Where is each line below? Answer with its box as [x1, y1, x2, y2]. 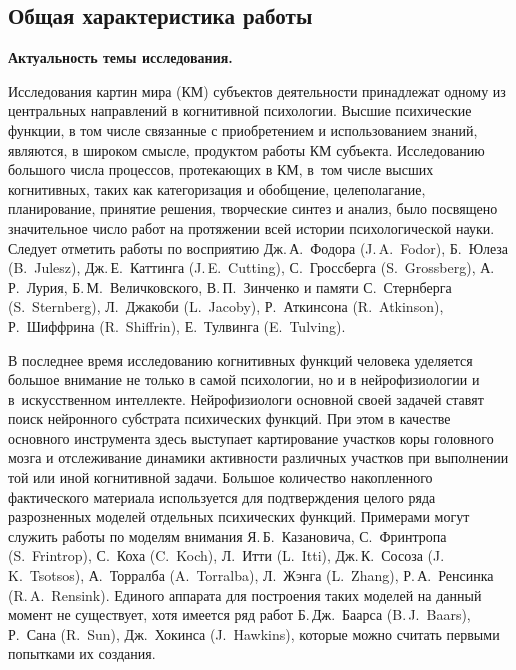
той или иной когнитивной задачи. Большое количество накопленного [8, 467, 433, 488]
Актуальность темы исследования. [8, 47, 233, 68]
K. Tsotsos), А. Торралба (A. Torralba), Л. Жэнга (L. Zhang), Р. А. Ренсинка [8, 565, 494, 586]
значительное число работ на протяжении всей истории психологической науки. [8, 217, 495, 238]
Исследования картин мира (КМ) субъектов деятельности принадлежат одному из [8, 80, 506, 101]
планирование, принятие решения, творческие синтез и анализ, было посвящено [8, 198, 498, 219]
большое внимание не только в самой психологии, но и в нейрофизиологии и [8, 369, 480, 390]
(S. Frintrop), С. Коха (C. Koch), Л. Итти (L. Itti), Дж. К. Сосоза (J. [8, 545, 445, 566]
